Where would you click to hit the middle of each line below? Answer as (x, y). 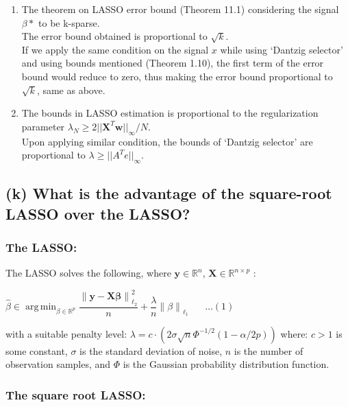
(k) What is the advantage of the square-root (169, 193)
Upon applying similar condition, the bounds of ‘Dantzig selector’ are (167, 141)
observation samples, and (58, 364)
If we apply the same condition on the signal (115, 49)
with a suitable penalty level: (66, 333)
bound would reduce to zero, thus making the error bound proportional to (177, 76)
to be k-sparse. (69, 22)
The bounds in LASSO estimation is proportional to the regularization (170, 113)
